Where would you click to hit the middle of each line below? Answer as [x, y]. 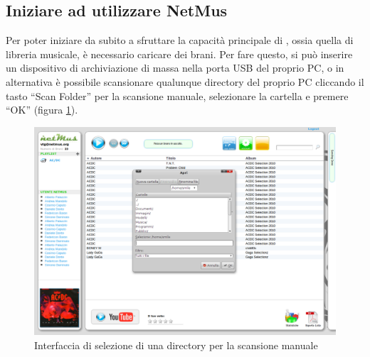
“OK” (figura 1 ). [42, 110]
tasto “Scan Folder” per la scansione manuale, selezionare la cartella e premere [177, 95]
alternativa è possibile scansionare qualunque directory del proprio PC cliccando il [185, 81]
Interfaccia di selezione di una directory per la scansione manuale [176, 345]
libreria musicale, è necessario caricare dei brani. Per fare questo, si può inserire [179, 54]
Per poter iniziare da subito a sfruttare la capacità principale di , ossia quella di [180, 40]
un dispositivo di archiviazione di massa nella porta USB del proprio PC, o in [175, 68]
